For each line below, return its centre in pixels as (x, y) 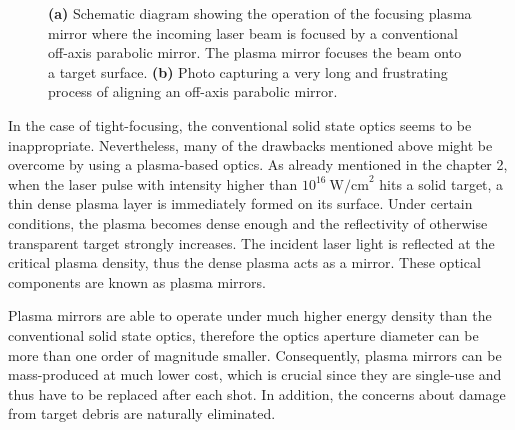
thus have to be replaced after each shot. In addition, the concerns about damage (257, 393)
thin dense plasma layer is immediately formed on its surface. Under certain (240, 203)
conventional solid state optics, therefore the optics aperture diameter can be (243, 334)
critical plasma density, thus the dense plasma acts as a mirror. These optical (244, 262)
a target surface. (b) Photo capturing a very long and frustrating (248, 71)
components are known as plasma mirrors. (137, 281)
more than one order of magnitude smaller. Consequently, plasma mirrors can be (255, 354)
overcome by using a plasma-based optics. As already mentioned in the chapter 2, (258, 164)
